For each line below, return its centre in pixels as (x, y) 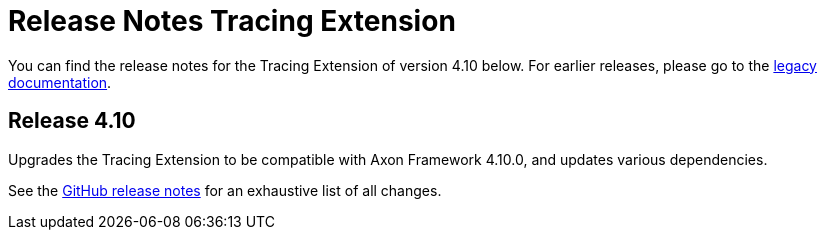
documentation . (60, 82)
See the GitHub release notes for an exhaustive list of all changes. (225, 190)
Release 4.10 (72, 121)
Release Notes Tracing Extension (232, 21)
